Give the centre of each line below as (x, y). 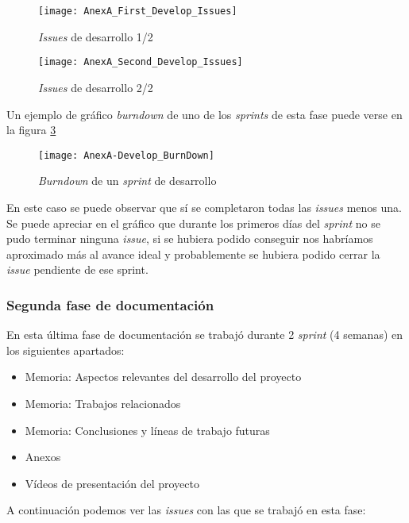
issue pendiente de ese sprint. (77, 269)
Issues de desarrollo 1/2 (96, 36)
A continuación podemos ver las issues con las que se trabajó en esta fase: (186, 510)
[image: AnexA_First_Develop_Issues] (138, 11)
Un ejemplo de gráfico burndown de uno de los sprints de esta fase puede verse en (204, 114)
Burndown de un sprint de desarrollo (127, 181)
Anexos (43, 457)
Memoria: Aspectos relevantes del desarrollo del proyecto (163, 377)
